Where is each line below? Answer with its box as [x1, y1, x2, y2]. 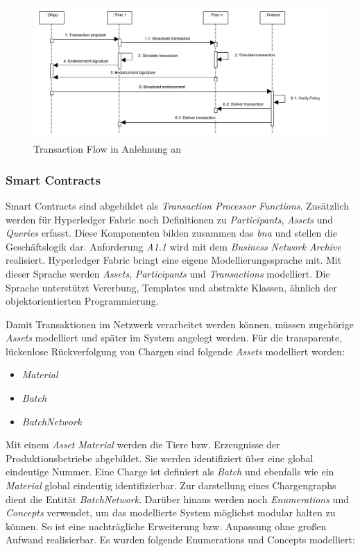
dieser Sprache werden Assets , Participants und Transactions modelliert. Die [6, 266, 330, 280]
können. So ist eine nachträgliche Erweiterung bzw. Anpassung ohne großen [6, 518, 327, 533]
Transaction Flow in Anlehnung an [33, 142, 182, 156]
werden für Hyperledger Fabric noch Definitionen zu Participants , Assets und [6, 212, 334, 226]
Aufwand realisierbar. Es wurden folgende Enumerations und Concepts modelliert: [6, 532, 355, 547]
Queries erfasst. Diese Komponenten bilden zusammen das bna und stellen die [6, 226, 337, 240]
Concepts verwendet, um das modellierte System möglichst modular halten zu [6, 505, 336, 520]
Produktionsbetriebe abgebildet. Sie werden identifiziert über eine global [6, 450, 314, 465]
